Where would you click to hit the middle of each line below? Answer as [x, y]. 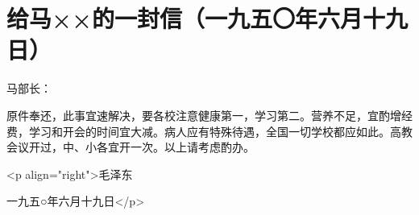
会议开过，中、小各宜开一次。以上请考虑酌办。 [131, 147]
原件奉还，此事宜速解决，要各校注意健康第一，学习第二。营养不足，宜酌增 [204, 115]
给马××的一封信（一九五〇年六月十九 [207, 18]
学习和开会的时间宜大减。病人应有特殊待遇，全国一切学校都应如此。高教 [220, 131]
